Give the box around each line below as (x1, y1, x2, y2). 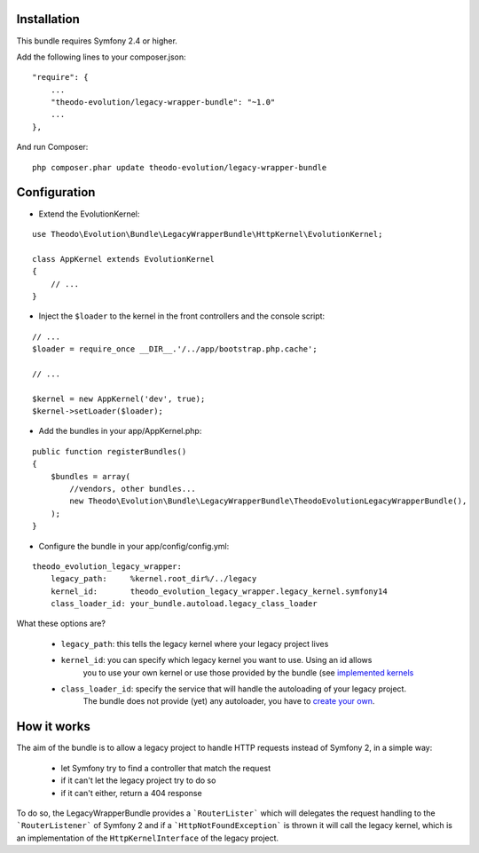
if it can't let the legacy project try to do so (60, 775, 216, 786)
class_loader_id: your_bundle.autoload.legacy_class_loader (50, 599, 318, 609)
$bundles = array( (50, 471, 131, 481)
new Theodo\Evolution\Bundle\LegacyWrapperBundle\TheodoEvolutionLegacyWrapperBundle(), (69, 496, 467, 506)
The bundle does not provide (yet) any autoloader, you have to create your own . (82, 696, 375, 707)
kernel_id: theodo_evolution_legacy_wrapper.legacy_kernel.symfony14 (50, 586, 388, 596)
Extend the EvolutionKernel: (38, 209, 140, 219)
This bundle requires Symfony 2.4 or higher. (16, 36, 177, 46)
